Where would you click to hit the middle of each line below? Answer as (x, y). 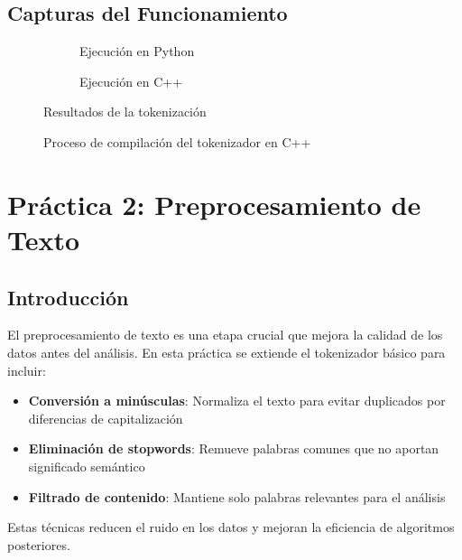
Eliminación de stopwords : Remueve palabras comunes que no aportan (234, 448)
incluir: (27, 370)
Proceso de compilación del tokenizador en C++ (177, 141)
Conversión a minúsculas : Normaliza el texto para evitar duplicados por (237, 401)
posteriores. (39, 544)
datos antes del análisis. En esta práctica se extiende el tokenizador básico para (226, 352)
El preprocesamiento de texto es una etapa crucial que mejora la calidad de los (225, 335)
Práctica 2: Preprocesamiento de (214, 204)
